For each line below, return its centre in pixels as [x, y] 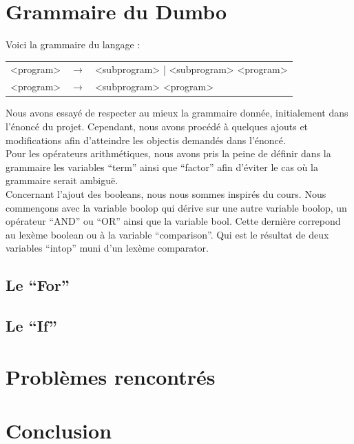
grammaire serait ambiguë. [62, 180]
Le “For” [38, 285]
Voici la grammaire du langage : [73, 44]
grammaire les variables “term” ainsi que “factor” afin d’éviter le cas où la [162, 166]
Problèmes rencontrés [111, 376]
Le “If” [31, 326]
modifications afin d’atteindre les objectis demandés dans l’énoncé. [146, 140]
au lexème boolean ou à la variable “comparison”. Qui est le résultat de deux [167, 234]
